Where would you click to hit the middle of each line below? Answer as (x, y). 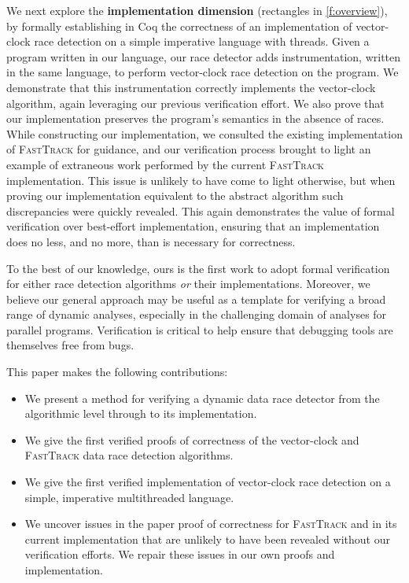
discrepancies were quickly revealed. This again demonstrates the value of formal (201, 210)
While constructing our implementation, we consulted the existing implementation (204, 133)
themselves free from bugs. (70, 345)
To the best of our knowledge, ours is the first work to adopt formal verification (198, 268)
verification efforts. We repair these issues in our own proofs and (180, 554)
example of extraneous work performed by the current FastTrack (165, 164)
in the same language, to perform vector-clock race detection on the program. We (203, 72)
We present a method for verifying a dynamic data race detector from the (202, 398)
